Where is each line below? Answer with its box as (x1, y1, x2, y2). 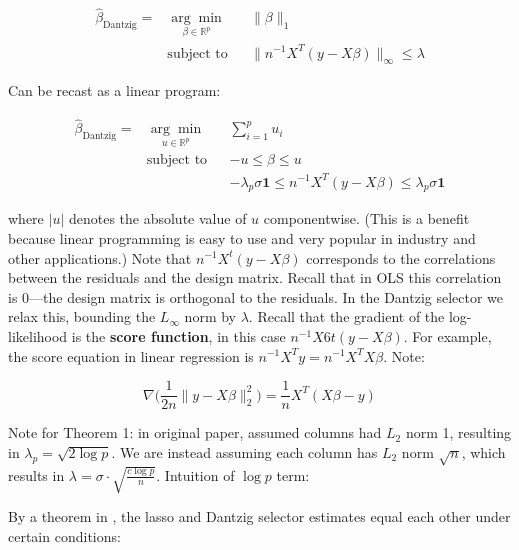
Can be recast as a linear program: (8, 80, 221, 101)
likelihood (8, 325, 68, 346)
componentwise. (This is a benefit (263, 208, 470, 229)
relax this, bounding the (8, 306, 156, 327)
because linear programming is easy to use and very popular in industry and (8, 227, 476, 248)
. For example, (403, 325, 492, 346)
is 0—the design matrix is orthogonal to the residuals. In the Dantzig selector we (8, 286, 504, 307)
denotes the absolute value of (68, 208, 247, 229)
